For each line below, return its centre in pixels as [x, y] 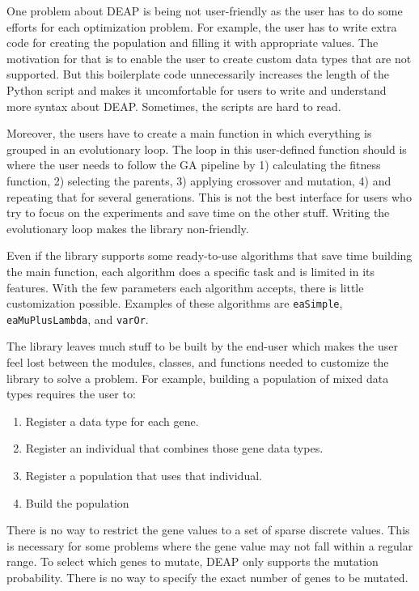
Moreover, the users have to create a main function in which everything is [189, 133]
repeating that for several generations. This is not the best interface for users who [209, 196]
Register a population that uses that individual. [144, 475]
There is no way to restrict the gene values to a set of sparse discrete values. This [208, 530]
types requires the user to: [71, 394]
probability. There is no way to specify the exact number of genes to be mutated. [207, 577]
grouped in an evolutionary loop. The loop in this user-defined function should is [207, 149]
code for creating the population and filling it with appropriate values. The [193, 43]
